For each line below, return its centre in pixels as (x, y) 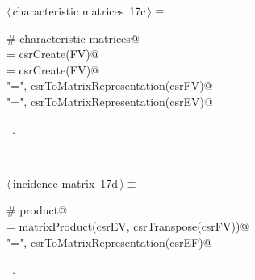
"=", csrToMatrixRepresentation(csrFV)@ (110, 85)
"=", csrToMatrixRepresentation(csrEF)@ (109, 242)
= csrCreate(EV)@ (53, 69)
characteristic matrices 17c (79, 11)
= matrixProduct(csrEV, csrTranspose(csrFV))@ (128, 225)
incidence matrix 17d (65, 182)
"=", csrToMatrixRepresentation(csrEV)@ (110, 101)
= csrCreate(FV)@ (53, 54)
